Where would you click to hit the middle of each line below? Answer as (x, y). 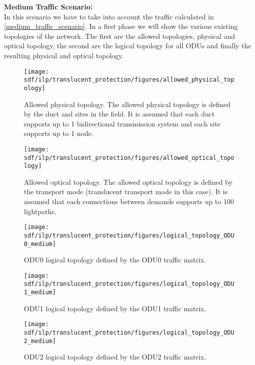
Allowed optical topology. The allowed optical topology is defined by (128, 182)
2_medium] (40, 341)
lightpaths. (40, 211)
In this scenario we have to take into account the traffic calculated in (109, 16)
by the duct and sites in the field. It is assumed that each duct (120, 114)
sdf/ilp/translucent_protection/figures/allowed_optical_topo (129, 158)
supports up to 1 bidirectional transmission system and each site (122, 123)
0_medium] (40, 244)
